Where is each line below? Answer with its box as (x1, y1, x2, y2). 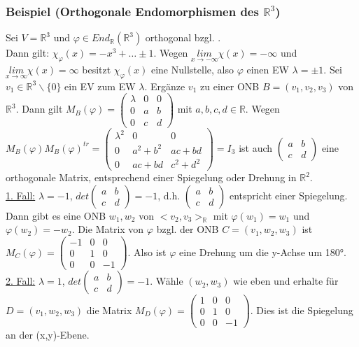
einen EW (246, 62, 289, 77)
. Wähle (150, 274, 183, 288)
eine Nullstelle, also (150, 62, 234, 77)
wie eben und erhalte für (233, 274, 339, 288)
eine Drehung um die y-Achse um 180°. (178, 244, 346, 259)
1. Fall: (6, 187, 36, 202)
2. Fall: (6, 274, 36, 288)
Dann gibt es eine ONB (6, 208, 106, 222)
